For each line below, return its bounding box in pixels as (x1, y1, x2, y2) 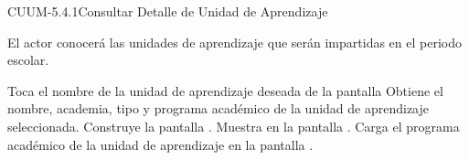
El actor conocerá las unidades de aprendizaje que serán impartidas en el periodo (7, 32, 462, 51)
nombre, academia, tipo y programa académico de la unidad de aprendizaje (7, 99, 430, 118)
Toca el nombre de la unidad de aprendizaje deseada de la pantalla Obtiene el (7, 80, 443, 100)
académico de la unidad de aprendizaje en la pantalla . (7, 134, 314, 154)
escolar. (7, 50, 49, 69)
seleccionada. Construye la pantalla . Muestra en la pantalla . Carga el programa (7, 116, 460, 135)
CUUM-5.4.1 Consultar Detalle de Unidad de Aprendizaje (7, 2, 328, 20)
